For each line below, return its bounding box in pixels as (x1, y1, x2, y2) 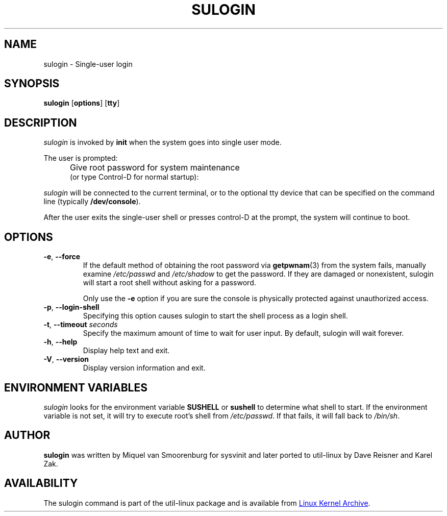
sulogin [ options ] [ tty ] (43, 99, 120, 108)
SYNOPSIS (4, 77, 60, 90)
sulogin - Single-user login (43, 59, 133, 68)
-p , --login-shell (43, 303, 100, 312)
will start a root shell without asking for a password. (83, 278, 256, 287)
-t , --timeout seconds (43, 320, 118, 329)
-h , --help (43, 337, 78, 347)
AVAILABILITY (4, 477, 78, 490)
